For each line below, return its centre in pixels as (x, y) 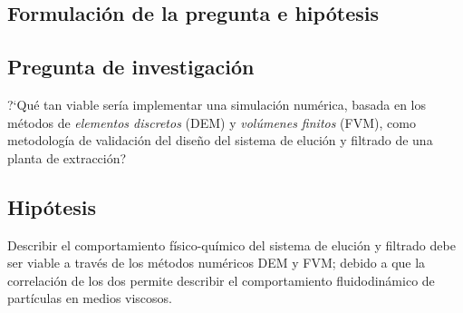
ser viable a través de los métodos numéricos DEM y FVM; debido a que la (217, 263)
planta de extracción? (67, 157)
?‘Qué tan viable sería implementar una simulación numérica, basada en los (217, 104)
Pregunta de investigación (131, 67)
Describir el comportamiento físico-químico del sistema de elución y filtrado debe (231, 245)
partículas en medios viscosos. (90, 298)
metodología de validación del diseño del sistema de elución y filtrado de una (220, 140)
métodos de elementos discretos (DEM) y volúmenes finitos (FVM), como (212, 122)
